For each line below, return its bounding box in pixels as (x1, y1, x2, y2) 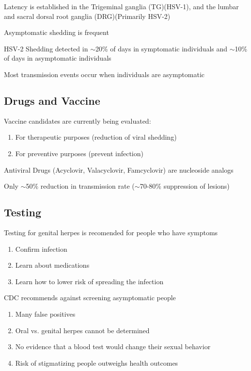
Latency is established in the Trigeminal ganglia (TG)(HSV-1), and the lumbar (4, 1, 239, 11)
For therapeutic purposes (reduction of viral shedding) (15, 132, 177, 142)
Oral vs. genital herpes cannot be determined (15, 325, 150, 335)
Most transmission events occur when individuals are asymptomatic (4, 69, 205, 79)
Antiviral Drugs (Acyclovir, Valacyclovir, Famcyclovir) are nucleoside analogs (4, 164, 234, 175)
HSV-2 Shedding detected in (4, 43, 88, 53)
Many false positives (15, 308, 76, 319)
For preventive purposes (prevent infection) (15, 148, 143, 158)
